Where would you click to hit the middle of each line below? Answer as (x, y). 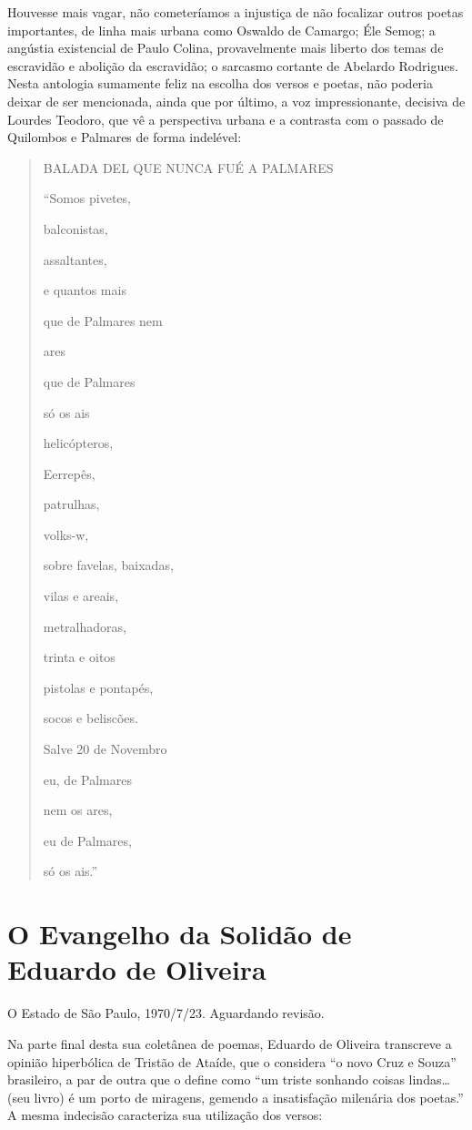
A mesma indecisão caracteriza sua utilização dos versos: (165, 1115)
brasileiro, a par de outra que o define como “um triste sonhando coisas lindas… (229, 1079)
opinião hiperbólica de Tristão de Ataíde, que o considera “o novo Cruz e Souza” (232, 1061)
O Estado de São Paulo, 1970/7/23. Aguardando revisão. (166, 1013)
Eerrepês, (69, 473)
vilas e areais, (81, 596)
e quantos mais (85, 290)
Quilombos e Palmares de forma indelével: (125, 137)
